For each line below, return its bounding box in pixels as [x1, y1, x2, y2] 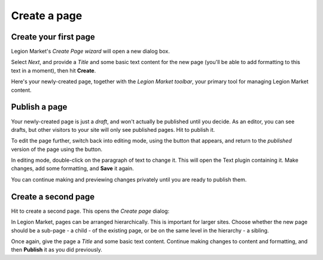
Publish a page [11, 102, 68, 112]
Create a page [11, 9, 83, 22]
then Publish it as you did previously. [11, 246, 103, 253]
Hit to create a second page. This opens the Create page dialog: [11, 207, 170, 214]
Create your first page [11, 32, 95, 42]
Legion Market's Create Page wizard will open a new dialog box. [11, 48, 170, 55]
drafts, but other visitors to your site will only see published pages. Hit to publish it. [11, 126, 215, 133]
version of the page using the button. [11, 146, 103, 153]
